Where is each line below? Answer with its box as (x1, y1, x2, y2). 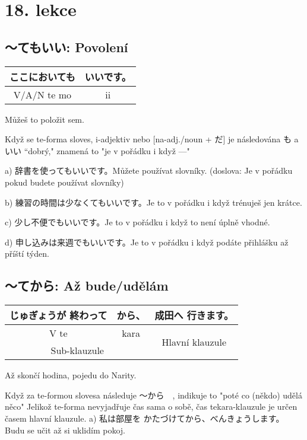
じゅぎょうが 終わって (10, 308, 107, 323)
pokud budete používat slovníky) (5, 176, 124, 188)
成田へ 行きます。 (154, 308, 234, 323)
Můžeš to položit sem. (5, 113, 84, 125)
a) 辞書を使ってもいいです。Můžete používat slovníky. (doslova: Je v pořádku (5, 164, 293, 177)
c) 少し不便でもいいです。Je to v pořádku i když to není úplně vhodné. (5, 216, 270, 228)
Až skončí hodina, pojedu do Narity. (5, 369, 137, 381)
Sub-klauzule (50, 343, 104, 358)
